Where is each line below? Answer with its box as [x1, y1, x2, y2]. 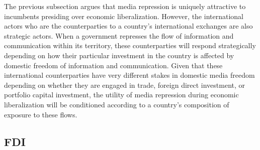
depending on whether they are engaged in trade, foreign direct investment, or [4, 79, 245, 90]
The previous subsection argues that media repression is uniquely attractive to [4, 1, 246, 11]
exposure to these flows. [4, 109, 77, 119]
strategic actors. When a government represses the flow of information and [4, 30, 234, 41]
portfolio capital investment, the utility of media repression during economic [4, 89, 239, 100]
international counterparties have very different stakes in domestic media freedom [4, 70, 255, 80]
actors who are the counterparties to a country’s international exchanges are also [4, 21, 253, 31]
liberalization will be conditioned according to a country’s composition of [4, 99, 229, 109]
